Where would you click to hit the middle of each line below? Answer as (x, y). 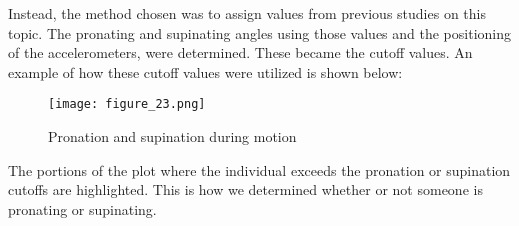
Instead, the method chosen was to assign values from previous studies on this (247, 13)
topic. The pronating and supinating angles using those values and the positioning (260, 32)
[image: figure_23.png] (127, 104)
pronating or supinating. (82, 208)
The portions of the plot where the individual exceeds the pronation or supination (259, 169)
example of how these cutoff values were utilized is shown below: (205, 71)
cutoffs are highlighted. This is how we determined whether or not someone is (245, 189)
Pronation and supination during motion (172, 136)
